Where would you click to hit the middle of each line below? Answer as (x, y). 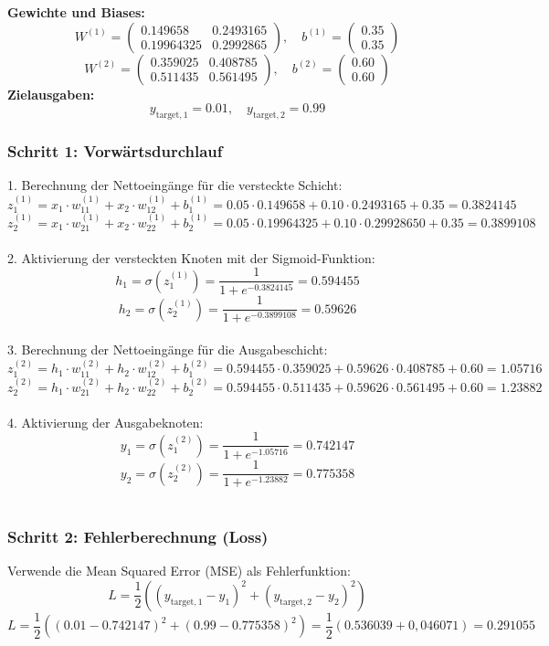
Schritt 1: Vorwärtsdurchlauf (115, 150)
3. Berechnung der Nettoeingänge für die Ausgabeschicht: (168, 349)
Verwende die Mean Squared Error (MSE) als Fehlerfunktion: (179, 571)
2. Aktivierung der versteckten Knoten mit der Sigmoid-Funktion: (191, 257)
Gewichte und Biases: (76, 12)
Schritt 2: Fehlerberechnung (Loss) (138, 536)
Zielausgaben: (51, 94)
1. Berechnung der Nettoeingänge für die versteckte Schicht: (175, 185)
